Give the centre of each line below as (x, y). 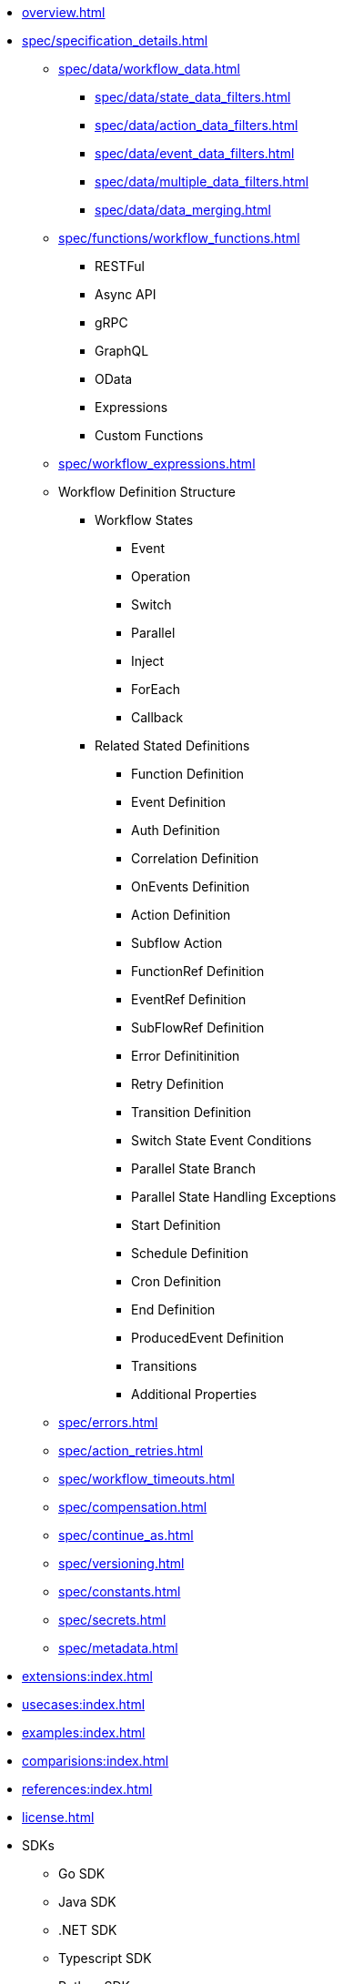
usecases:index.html (84, 1704)
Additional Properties (194, 1394)
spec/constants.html (120, 1591)
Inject (148, 661)
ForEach (156, 689)
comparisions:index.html (96, 1761)
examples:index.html (84, 1732)
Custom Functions (149, 435)
